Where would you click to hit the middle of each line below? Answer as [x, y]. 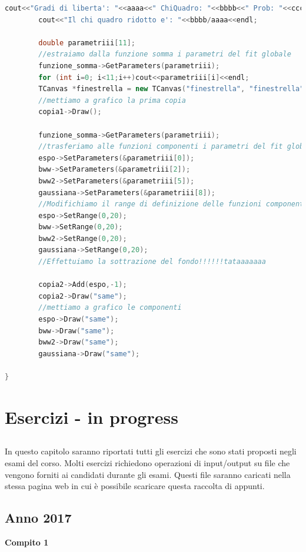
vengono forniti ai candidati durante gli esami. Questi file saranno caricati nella [148, 474]
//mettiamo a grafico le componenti [110, 308]
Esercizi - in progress [92, 416]
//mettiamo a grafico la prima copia [112, 100]
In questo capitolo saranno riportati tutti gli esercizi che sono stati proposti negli [151, 451]
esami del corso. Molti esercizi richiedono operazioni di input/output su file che [147, 462]
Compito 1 [27, 542]
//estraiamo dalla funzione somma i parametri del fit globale [165, 54]
